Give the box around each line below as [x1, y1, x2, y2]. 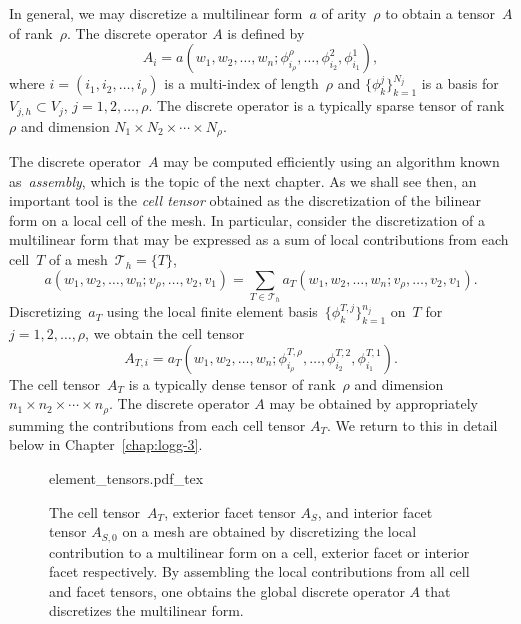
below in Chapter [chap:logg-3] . [9, 434, 203, 455]
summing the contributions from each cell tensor [9, 414, 306, 435]
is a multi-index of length [164, 73, 319, 94]
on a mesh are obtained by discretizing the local [122, 521, 417, 542]
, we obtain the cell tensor [85, 323, 245, 344]
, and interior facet [317, 501, 433, 522]
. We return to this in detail [326, 414, 498, 435]
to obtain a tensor [385, 3, 495, 23]
